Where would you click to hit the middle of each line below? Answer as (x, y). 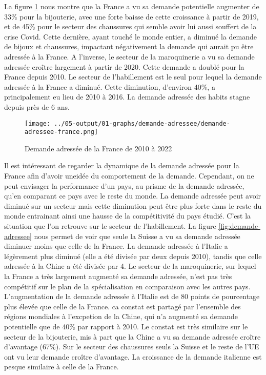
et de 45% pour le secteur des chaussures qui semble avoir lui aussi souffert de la (130, 26)
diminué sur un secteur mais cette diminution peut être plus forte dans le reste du (133, 205)
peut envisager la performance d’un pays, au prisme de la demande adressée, (124, 185)
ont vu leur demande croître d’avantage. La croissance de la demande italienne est (133, 356)
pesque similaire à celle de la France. (62, 367)
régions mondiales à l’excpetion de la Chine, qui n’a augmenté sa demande (121, 316)
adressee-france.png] (62, 132)
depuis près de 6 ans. (37, 106)
